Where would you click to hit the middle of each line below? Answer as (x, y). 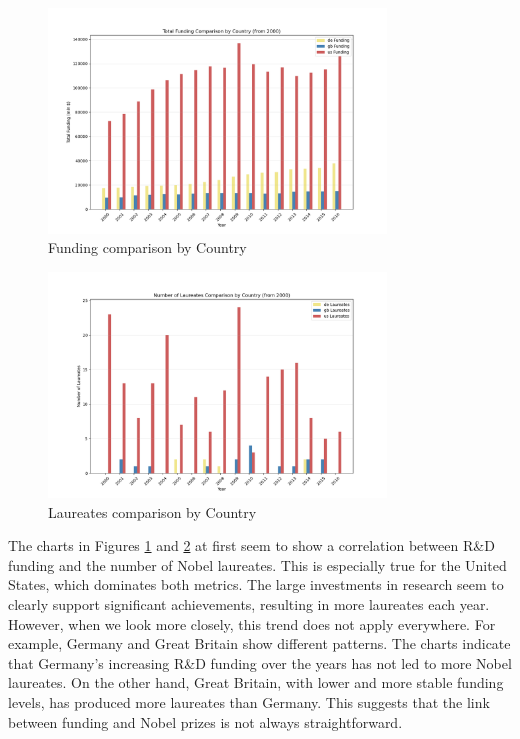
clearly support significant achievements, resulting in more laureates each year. (249, 603)
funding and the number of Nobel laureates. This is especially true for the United (257, 564)
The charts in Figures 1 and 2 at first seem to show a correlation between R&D (251, 545)
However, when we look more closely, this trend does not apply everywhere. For (252, 623)
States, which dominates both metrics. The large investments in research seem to (256, 584)
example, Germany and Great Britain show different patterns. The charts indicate (259, 643)
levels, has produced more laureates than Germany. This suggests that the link (249, 701)
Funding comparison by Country (147, 247)
